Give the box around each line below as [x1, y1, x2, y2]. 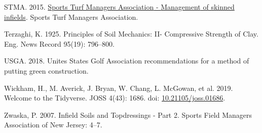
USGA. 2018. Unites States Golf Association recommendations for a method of [4, 55, 249, 66]
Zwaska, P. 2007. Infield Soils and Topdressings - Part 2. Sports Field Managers [4, 109, 252, 120]
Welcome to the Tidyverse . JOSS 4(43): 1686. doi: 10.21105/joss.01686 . [4, 92, 226, 103]
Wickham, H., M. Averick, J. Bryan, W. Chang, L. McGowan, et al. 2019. [4, 82, 233, 93]
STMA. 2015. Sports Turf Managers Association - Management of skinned [4, 2, 235, 12]
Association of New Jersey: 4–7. [4, 119, 102, 130]
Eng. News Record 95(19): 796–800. [4, 38, 115, 49]
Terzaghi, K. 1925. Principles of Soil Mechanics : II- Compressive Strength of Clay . [4, 28, 258, 39]
